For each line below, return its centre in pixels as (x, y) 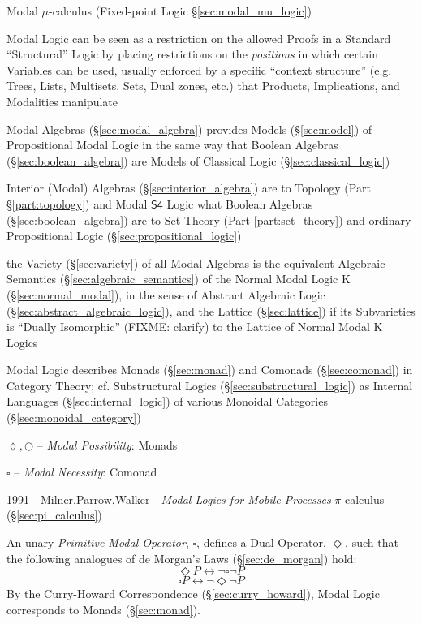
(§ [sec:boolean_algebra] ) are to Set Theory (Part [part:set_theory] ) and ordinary (209, 219)
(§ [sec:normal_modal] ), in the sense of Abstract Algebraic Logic (166, 294)
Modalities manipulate (62, 101)
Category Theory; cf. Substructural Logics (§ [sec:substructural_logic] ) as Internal (210, 385)
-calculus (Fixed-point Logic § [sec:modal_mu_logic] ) (180, 11)
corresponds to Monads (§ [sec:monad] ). (103, 609)
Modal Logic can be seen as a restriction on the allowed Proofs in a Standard (199, 38)
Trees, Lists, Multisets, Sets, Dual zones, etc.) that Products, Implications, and (203, 86)
